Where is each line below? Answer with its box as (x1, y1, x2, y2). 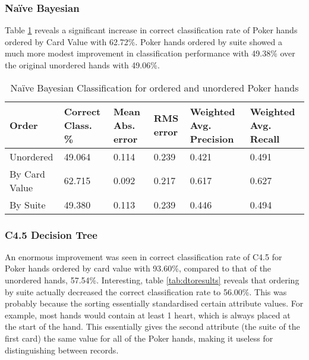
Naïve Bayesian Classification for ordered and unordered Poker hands (10, 80, 299, 94)
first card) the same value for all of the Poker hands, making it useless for (5, 331, 273, 344)
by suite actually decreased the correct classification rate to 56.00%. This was (5, 285, 287, 298)
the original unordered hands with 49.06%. (5, 59, 160, 71)
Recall (250, 131, 280, 146)
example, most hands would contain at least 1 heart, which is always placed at (5, 308, 291, 321)
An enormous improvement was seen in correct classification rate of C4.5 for (5, 250, 282, 263)
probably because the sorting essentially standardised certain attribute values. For (5, 297, 304, 310)
